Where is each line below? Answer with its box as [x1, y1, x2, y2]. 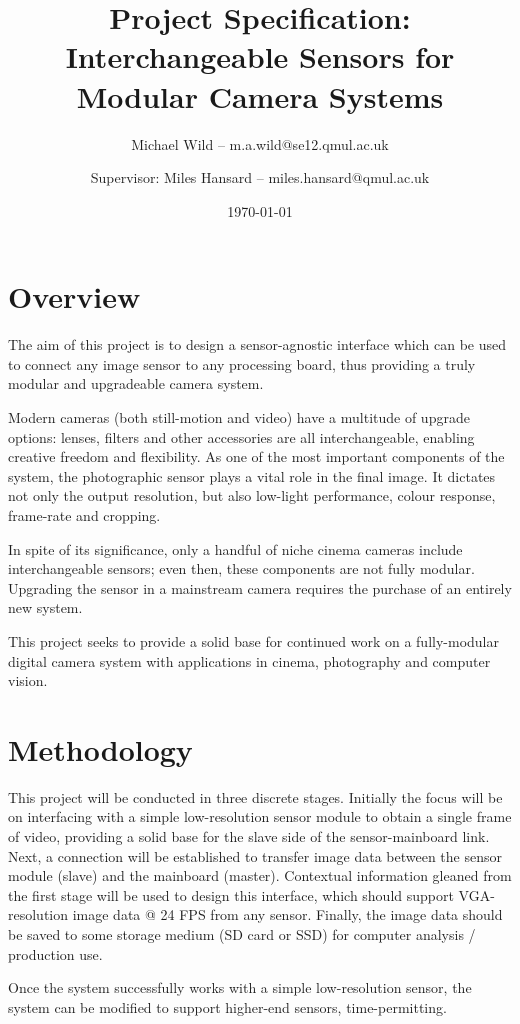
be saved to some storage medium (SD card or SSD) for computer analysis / [8, 924, 476, 944]
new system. [8, 597, 83, 618]
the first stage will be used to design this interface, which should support [8, 884, 454, 905]
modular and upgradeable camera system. [8, 373, 264, 394]
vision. [8, 670, 48, 691]
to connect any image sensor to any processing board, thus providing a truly [8, 353, 476, 374]
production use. [8, 943, 103, 964]
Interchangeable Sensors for [65, 36, 455, 77]
